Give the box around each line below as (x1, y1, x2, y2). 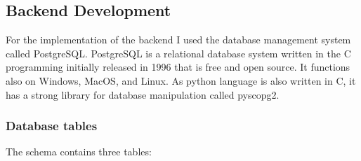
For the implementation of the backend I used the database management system (6, 32, 351, 47)
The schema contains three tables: (6, 144, 152, 159)
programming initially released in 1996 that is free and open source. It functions (6, 59, 350, 74)
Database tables (6, 117, 98, 134)
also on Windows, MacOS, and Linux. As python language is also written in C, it (6, 73, 356, 87)
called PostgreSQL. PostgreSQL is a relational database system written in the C (6, 45, 351, 60)
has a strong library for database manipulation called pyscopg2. (6, 87, 280, 101)
